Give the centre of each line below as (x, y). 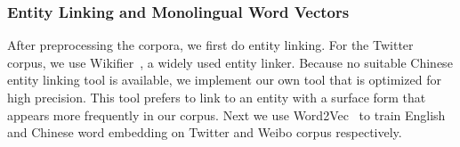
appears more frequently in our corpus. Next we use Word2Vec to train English (226, 114)
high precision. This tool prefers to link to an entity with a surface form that (217, 97)
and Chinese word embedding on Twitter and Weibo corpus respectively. (205, 132)
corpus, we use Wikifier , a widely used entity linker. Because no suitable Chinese (230, 62)
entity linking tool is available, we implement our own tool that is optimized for (224, 80)
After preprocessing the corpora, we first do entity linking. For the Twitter (210, 45)
